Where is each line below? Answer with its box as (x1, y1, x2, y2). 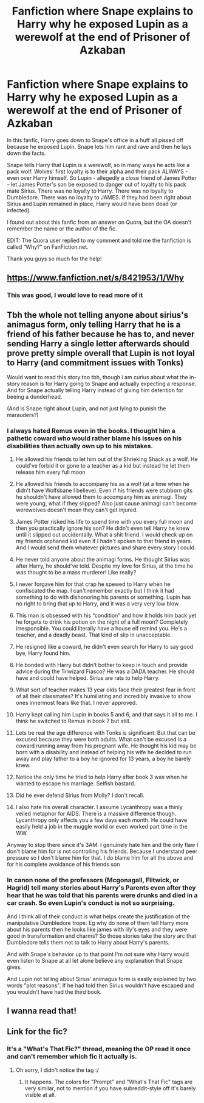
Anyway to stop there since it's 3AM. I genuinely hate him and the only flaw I (7, 841, 199, 849)
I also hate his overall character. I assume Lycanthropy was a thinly (15, 804, 183, 811)
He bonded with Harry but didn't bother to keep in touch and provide (15, 662, 188, 669)
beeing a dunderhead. (7, 393, 63, 401)
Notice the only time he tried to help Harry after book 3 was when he (15, 773, 188, 781)
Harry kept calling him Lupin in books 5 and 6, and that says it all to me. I (15, 711, 198, 718)
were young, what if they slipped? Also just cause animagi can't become (15, 500, 197, 507)
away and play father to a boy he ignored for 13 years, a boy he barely (15, 755, 191, 763)
